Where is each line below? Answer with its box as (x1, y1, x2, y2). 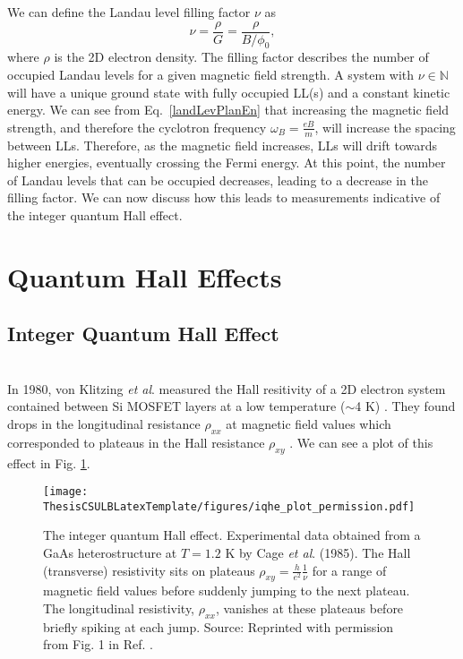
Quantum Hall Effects (7, 258, 282, 295)
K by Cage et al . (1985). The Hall (225, 543, 411, 562)
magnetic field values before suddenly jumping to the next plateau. (43, 581, 410, 600)
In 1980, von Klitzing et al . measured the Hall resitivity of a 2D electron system (7, 379, 446, 398)
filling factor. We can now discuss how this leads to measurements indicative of (7, 188, 441, 207)
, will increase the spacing (314, 117, 456, 136)
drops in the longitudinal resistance (7, 414, 201, 432)
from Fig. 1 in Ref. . (43, 635, 153, 654)
